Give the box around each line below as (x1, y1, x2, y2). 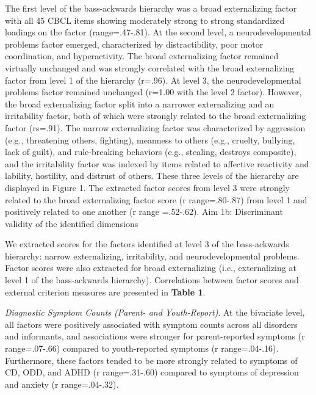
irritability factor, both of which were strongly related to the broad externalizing (5, 109, 306, 122)
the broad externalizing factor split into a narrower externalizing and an (5, 97, 275, 110)
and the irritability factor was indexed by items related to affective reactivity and (5, 157, 309, 170)
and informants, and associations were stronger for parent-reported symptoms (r (5, 330, 305, 342)
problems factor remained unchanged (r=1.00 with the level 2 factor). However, (5, 85, 302, 98)
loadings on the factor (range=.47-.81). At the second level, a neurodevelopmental (5, 26, 311, 38)
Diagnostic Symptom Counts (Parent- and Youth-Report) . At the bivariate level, (5, 306, 305, 319)
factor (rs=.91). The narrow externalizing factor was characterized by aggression (5, 121, 306, 134)
